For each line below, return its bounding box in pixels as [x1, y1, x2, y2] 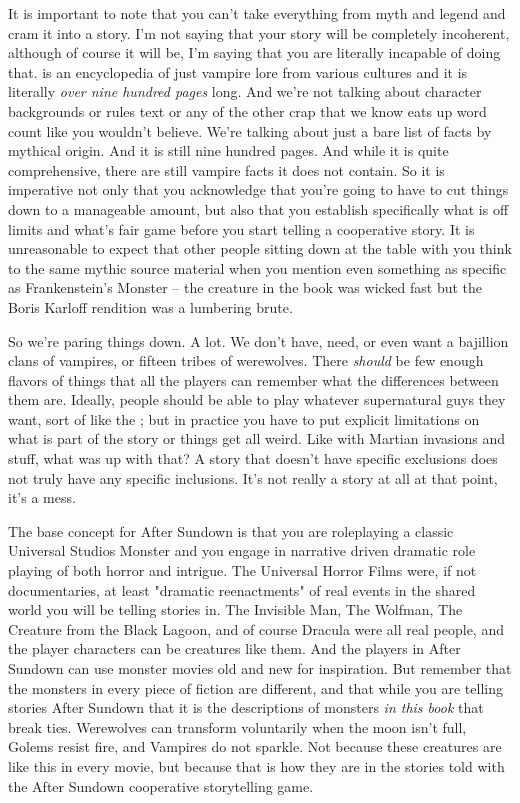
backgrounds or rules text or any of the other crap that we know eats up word [8, 100, 487, 121]
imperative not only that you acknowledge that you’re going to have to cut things [8, 179, 509, 200]
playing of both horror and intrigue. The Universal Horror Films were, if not [8, 560, 477, 581]
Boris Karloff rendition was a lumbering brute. [8, 296, 293, 317]
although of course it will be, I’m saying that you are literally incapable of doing [8, 42, 501, 63]
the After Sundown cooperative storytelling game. [8, 775, 314, 796]
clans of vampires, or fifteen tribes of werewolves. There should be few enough [8, 350, 484, 371]
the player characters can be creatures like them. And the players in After [8, 638, 461, 659]
